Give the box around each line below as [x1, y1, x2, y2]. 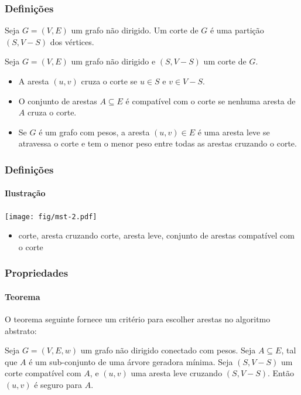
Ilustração [5, 187, 46, 199]
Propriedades [5, 265, 69, 280]
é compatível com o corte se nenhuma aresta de [125, 94, 296, 107]
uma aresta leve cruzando [131, 367, 223, 379]
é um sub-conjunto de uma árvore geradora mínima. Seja [29, 355, 233, 367]
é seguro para [34, 379, 82, 391]
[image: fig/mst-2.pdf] [5, 212, 97, 221]
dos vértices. [50, 35, 94, 47]
